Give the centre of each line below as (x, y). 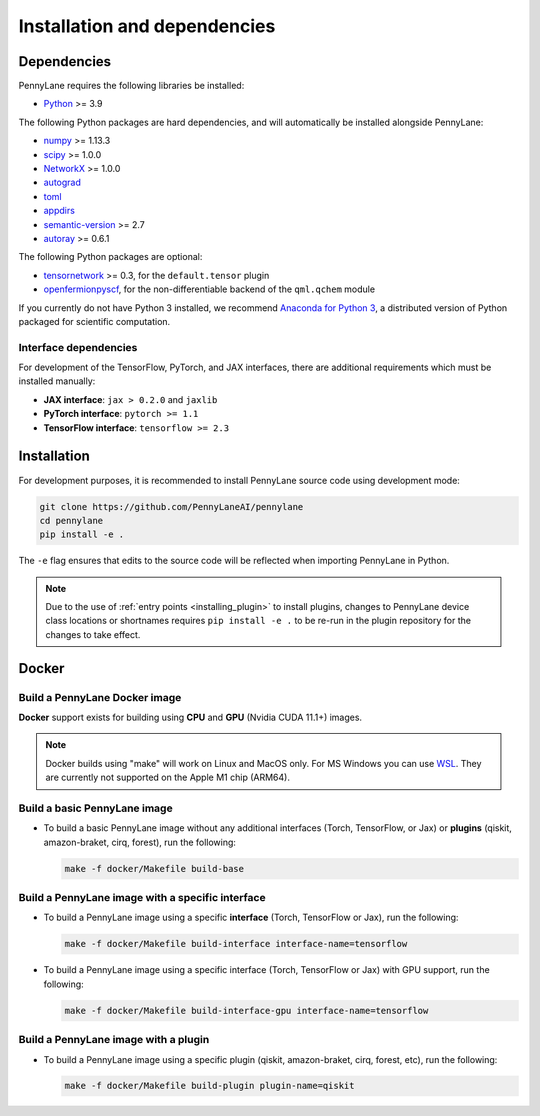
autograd (62, 182)
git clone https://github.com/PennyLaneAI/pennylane (171, 506)
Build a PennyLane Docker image (100, 697)
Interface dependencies (78, 347)
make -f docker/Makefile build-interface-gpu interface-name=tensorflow (246, 1010)
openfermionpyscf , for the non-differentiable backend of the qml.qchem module (209, 289)
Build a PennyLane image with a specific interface (142, 898)
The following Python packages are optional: (110, 257)
